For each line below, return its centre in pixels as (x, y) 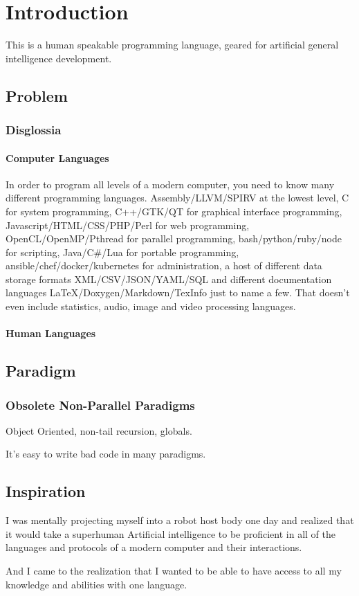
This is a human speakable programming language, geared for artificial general (172, 45)
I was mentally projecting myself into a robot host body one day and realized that (180, 520)
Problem (37, 95)
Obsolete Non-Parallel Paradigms (100, 405)
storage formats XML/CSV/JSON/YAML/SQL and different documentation (169, 279)
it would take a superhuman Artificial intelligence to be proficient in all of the (171, 533)
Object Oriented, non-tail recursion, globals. (99, 430)
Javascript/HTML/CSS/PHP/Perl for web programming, (128, 225)
